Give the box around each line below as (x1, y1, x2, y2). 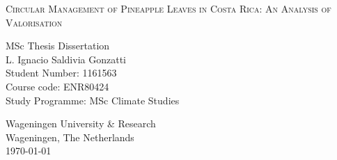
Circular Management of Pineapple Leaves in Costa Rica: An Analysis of (6, 1, 331, 15)
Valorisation (6, 15, 63, 29)
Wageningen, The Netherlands (6, 129, 134, 144)
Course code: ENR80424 (6, 79, 109, 93)
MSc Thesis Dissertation (6, 38, 110, 53)
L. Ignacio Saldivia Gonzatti (6, 51, 126, 66)
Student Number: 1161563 (6, 65, 117, 80)
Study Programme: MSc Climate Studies (6, 93, 180, 107)
